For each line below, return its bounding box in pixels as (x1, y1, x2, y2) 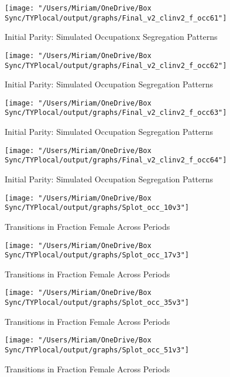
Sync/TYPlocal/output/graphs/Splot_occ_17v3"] (5, 251, 189, 260)
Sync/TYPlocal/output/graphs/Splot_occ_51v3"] (5, 346, 189, 354)
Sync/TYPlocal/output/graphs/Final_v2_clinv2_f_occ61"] (5, 13, 227, 22)
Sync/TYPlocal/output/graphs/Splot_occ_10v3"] (5, 203, 189, 212)
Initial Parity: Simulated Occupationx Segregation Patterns (5, 30, 218, 43)
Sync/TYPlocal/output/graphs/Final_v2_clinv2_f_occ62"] (5, 61, 227, 70)
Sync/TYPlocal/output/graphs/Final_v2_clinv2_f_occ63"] (5, 108, 227, 117)
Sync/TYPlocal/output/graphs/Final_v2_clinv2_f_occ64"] (5, 156, 227, 165)
